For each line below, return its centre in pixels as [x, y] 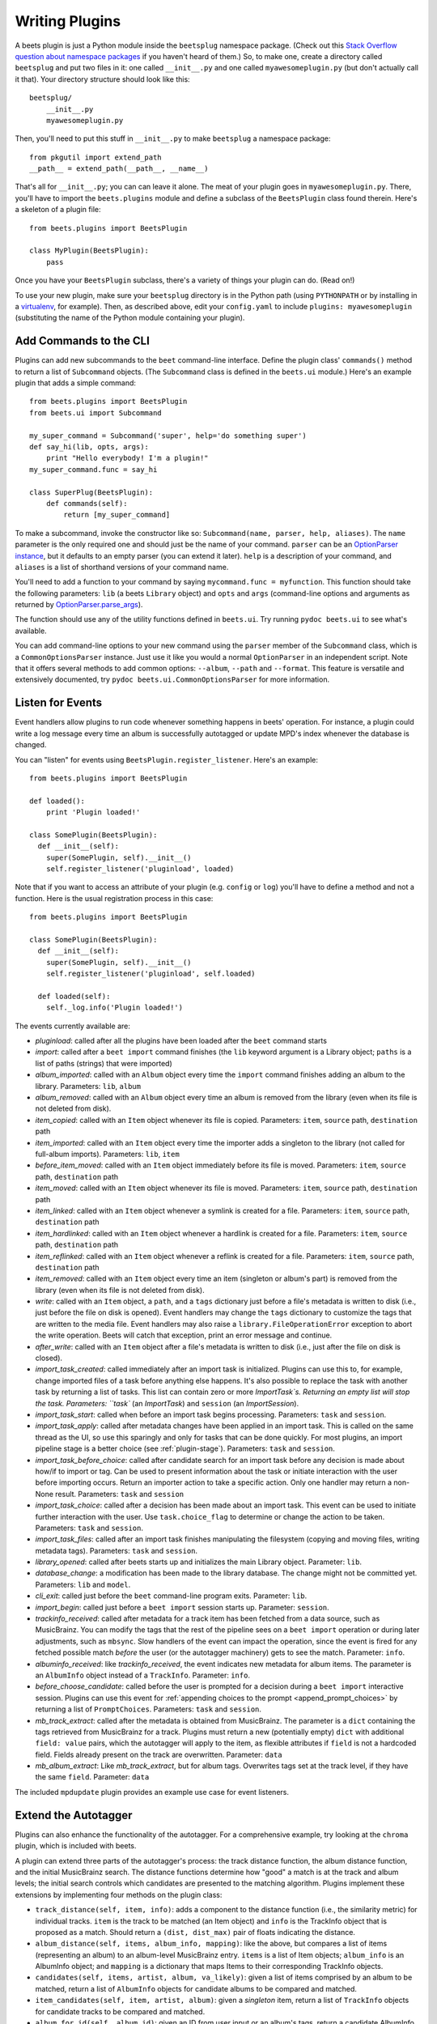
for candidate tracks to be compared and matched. [120, 2011]
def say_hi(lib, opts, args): [89, 446]
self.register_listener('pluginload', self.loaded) [151, 974]
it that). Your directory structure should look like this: [102, 79]
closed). [49, 1358]
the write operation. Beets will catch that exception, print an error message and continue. [184, 1335]
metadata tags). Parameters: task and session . [117, 1550]
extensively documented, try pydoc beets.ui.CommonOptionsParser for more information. [172, 679]
